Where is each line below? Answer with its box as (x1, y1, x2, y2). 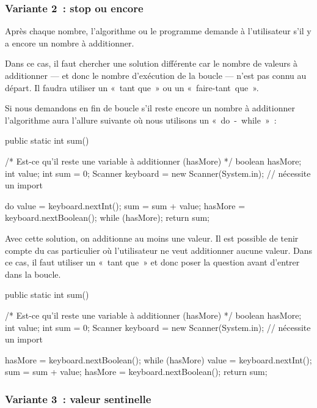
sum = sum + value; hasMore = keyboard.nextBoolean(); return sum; (5, 365, 268, 378)
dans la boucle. (5, 267, 61, 280)
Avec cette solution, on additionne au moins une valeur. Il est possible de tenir (5, 231, 299, 244)
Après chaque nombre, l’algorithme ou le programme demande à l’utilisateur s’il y (5, 24, 312, 37)
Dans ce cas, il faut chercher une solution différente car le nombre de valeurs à (5, 57, 298, 70)
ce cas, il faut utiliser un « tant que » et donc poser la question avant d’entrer (5, 256, 300, 269)
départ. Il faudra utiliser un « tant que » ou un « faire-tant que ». (5, 81, 259, 94)
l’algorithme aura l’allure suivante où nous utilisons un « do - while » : (5, 113, 277, 126)
